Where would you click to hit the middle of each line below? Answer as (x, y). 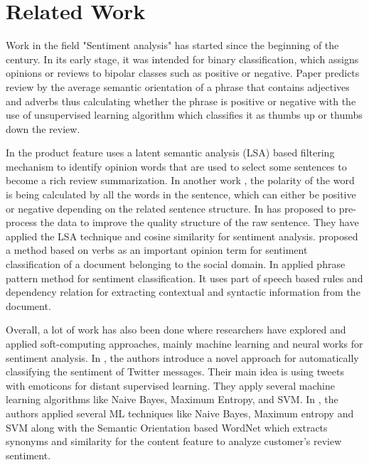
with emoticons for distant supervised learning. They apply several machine (170, 385)
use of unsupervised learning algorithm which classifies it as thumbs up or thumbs (184, 115)
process (22, 222)
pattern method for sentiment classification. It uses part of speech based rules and (184, 278)
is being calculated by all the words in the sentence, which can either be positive (181, 194)
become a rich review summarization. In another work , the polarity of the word (180, 180)
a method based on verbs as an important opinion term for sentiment (157, 250)
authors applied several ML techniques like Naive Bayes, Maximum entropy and (180, 413)
